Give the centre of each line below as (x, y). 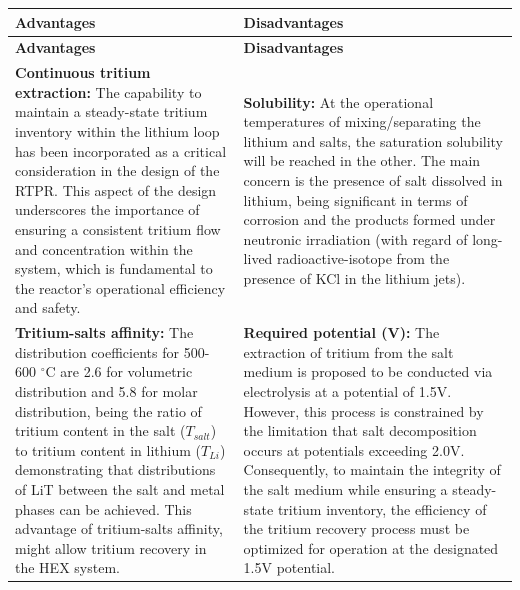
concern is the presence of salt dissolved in (373, 179)
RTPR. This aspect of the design (116, 189)
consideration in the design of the (117, 170)
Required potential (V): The (341, 332)
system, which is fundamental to (114, 268)
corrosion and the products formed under (369, 219)
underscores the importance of (107, 209)
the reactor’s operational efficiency (120, 287)
